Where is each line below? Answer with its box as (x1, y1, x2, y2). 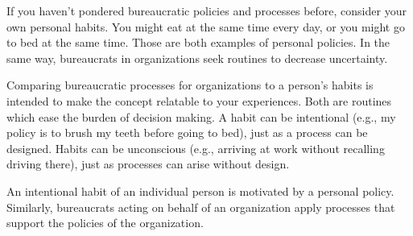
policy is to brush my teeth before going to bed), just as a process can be (6, 124, 368, 141)
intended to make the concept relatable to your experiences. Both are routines (6, 92, 392, 109)
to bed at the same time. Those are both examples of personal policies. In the (6, 34, 390, 51)
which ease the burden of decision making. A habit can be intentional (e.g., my (6, 108, 396, 125)
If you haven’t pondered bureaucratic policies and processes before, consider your (6, 2, 407, 19)
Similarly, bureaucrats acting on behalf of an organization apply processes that (6, 198, 395, 215)
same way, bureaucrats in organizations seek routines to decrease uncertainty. (6, 49, 388, 66)
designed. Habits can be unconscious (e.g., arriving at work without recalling (6, 139, 385, 156)
